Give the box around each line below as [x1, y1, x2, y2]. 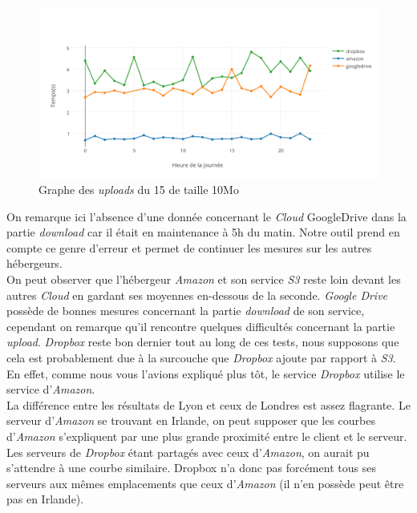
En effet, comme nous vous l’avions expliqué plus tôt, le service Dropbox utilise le [6, 365, 405, 382]
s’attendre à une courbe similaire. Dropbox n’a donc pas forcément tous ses [6, 459, 376, 476]
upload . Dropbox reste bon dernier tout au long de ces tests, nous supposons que [6, 333, 399, 350]
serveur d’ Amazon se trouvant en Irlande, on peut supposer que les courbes [6, 412, 376, 429]
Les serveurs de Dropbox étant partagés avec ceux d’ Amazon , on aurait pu [6, 443, 370, 460]
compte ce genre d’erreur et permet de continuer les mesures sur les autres [6, 239, 372, 256]
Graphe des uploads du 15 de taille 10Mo [38, 181, 239, 198]
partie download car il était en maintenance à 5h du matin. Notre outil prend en [6, 224, 400, 240]
